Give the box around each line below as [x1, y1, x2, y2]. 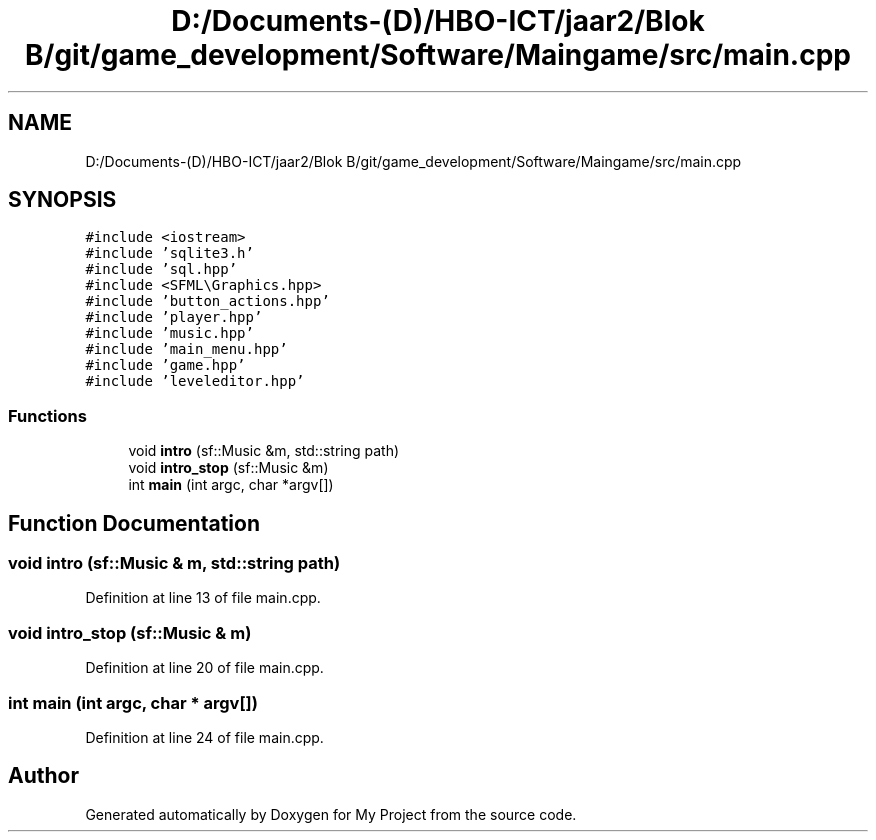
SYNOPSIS [8, 187, 117, 213]
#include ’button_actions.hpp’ [85, 293, 330, 310]
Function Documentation [8, 510, 260, 536]
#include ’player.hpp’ [85, 309, 263, 326]
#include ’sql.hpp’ [85, 261, 238, 278]
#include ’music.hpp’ [85, 325, 254, 342]
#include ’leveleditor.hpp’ [85, 373, 305, 390]
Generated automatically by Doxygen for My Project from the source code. [85, 805, 577, 823]
